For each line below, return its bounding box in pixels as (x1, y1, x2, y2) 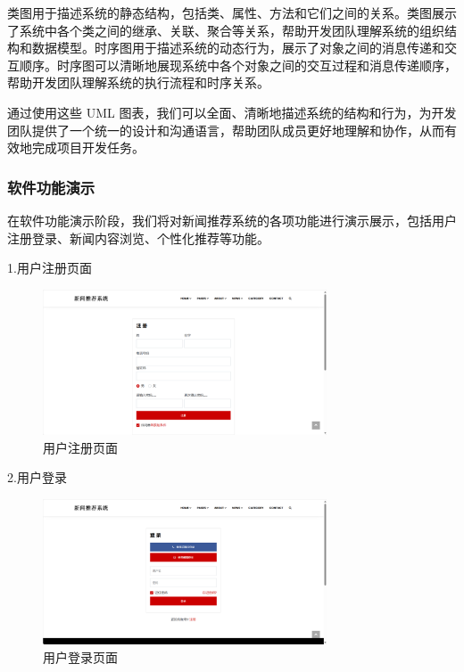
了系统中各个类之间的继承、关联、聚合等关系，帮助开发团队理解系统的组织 (7, 20, 444, 39)
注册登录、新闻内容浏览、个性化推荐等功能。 (7, 228, 269, 247)
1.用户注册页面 (7, 258, 92, 277)
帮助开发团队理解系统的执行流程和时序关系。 (7, 73, 269, 92)
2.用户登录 (7, 468, 67, 487)
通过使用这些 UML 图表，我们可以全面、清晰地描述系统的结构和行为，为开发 (7, 102, 457, 121)
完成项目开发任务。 (31, 138, 145, 157)
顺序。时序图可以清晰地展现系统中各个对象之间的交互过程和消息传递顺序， (19, 55, 457, 74)
